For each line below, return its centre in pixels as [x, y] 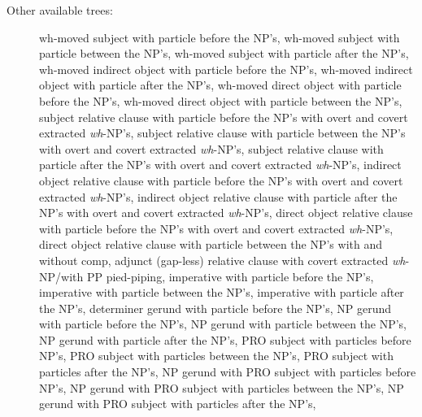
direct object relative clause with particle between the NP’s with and [211, 244]
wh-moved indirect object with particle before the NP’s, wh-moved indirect [226, 69]
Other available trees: [60, 10]
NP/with [61, 276]
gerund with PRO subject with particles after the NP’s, [178, 404]
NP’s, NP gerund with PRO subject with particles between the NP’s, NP [222, 387]
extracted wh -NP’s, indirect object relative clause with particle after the [218, 196]
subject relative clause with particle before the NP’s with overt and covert [224, 117]
